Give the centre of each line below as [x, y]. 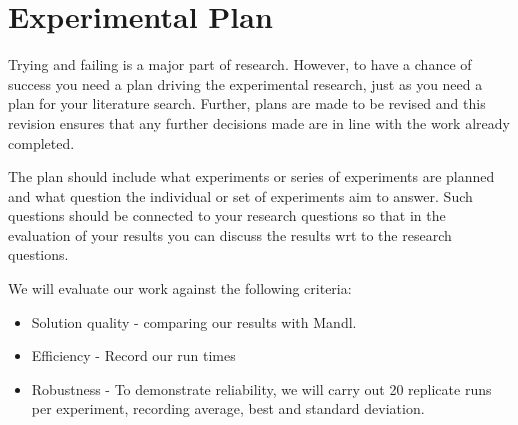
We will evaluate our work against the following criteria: [180, 288]
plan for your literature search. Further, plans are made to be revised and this [247, 103]
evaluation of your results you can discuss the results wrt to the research [230, 234]
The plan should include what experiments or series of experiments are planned [251, 176]
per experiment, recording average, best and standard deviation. [228, 408]
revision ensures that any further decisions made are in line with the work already [259, 122]
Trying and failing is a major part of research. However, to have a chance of [240, 64]
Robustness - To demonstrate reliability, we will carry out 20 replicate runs [261, 388]
